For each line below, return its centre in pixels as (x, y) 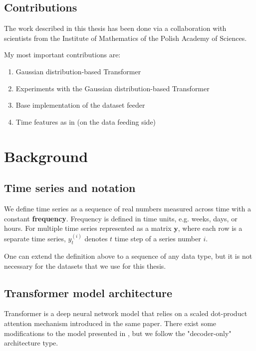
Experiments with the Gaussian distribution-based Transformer (113, 88)
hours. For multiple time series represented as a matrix (88, 228)
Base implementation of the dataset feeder (80, 105)
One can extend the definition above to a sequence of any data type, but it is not (128, 256)
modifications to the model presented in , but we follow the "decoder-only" (118, 333)
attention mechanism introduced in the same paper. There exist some (110, 323)
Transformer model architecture (88, 292)
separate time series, (35, 239)
